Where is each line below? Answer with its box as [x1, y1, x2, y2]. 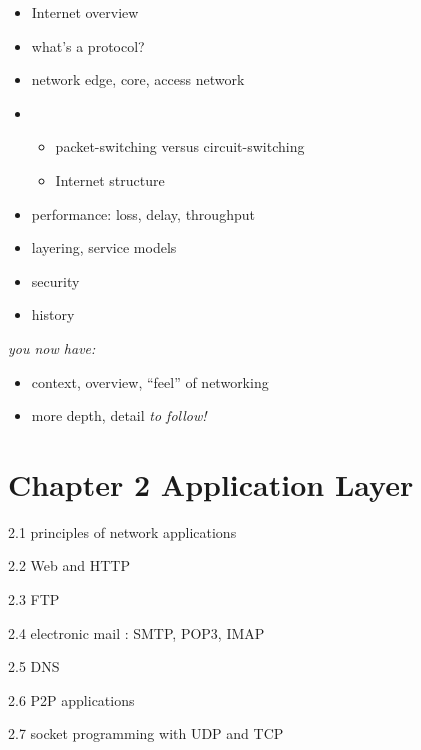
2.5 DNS [8, 656, 60, 677]
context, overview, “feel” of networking [31, 371, 269, 392]
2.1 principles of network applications [8, 521, 237, 542]
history [31, 304, 75, 325]
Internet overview [31, 2, 139, 22]
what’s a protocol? [31, 35, 145, 56]
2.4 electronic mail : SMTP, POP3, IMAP [8, 622, 265, 643]
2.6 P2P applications [8, 689, 135, 710]
